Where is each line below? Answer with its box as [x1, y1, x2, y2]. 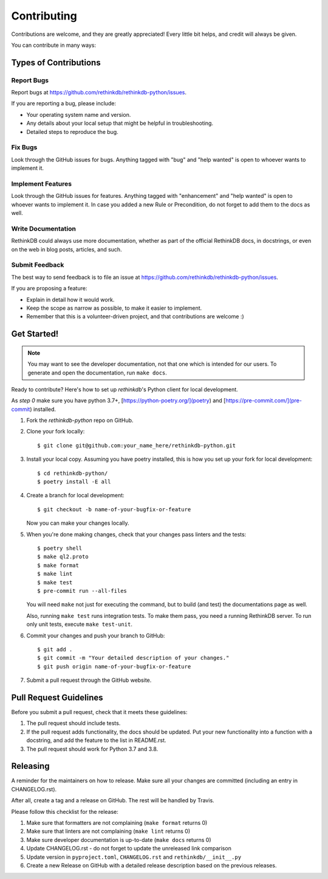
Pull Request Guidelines [11, 692, 103, 702]
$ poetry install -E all [37, 478, 111, 485]
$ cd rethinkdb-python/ [37, 469, 108, 477]
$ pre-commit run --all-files [37, 587, 128, 594]
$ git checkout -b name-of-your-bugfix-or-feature [37, 506, 191, 513]
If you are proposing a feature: [11, 285, 87, 292]
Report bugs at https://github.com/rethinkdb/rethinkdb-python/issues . [11, 89, 186, 96]
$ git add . [37, 646, 73, 653]
